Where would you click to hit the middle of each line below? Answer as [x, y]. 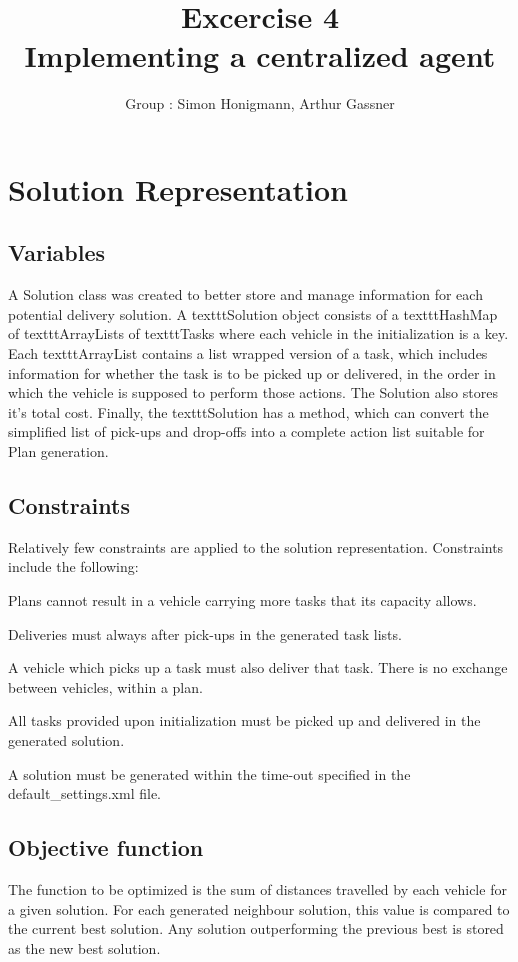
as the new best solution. [84, 947]
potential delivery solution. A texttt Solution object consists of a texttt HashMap [253, 313]
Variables [57, 252]
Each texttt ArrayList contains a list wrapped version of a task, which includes [248, 353]
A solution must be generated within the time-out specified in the [209, 773]
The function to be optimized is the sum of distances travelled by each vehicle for [257, 888]
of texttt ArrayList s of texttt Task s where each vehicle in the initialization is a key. [258, 333]
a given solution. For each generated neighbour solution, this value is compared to [259, 908]
